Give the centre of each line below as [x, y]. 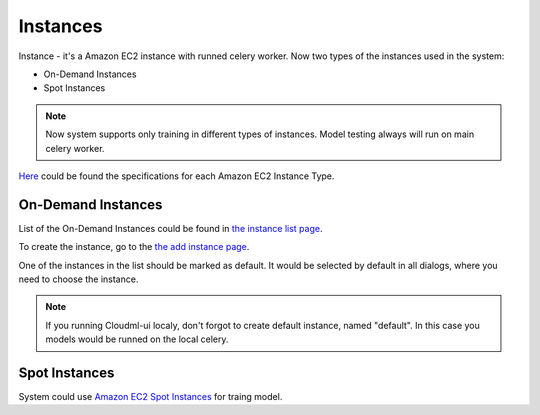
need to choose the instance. [78, 279]
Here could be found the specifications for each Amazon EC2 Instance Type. [176, 176]
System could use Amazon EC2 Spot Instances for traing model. [150, 397]
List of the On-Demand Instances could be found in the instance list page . [170, 228]
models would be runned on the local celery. [137, 339]
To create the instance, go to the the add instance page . [134, 247]
